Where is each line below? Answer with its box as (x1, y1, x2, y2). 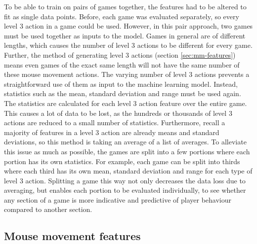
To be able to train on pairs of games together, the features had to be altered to (4, 1, 247, 11)
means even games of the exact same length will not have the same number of (4, 59, 240, 70)
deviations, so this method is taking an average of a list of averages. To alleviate (4, 137, 247, 147)
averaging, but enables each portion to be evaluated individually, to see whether (4, 185, 246, 195)
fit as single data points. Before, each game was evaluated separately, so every (4, 11, 239, 21)
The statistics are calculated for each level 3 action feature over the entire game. (4, 98, 247, 108)
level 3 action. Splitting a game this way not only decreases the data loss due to (4, 175, 246, 185)
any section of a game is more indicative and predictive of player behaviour (4, 194, 231, 205)
